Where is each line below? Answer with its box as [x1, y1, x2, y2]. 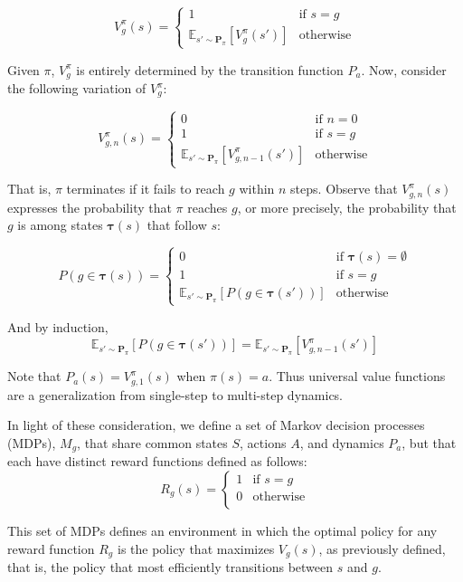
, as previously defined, [318, 539, 446, 558]
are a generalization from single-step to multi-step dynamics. [7, 385, 344, 404]
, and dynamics [299, 433, 384, 452]
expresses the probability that [7, 197, 172, 216]
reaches [187, 197, 228, 216]
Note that [7, 367, 61, 386]
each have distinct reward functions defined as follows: [7, 452, 307, 471]
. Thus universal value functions [269, 367, 446, 386]
